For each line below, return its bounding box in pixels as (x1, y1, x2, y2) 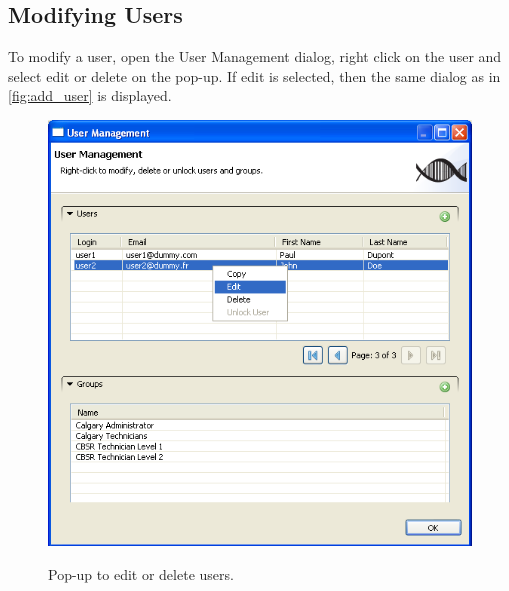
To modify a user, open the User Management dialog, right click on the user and (8, 46, 502, 67)
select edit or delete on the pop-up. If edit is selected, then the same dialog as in (8, 65, 501, 86)
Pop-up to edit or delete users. (48, 563, 234, 584)
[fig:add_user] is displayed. (8, 85, 172, 106)
